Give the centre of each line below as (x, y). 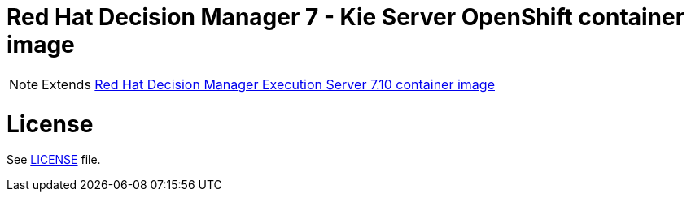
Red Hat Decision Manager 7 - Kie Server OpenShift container (346, 17)
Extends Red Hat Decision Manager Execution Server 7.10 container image (268, 84)
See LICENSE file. (54, 160)
